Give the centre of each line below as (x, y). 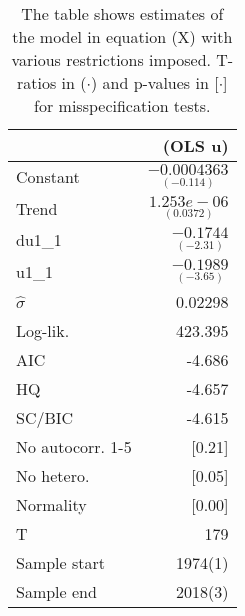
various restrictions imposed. (111, 59)
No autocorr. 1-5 (74, 447)
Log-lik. (43, 331)
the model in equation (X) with (122, 36)
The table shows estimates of (122, 13)
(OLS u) (195, 145)
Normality (51, 505)
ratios (37, 82)
